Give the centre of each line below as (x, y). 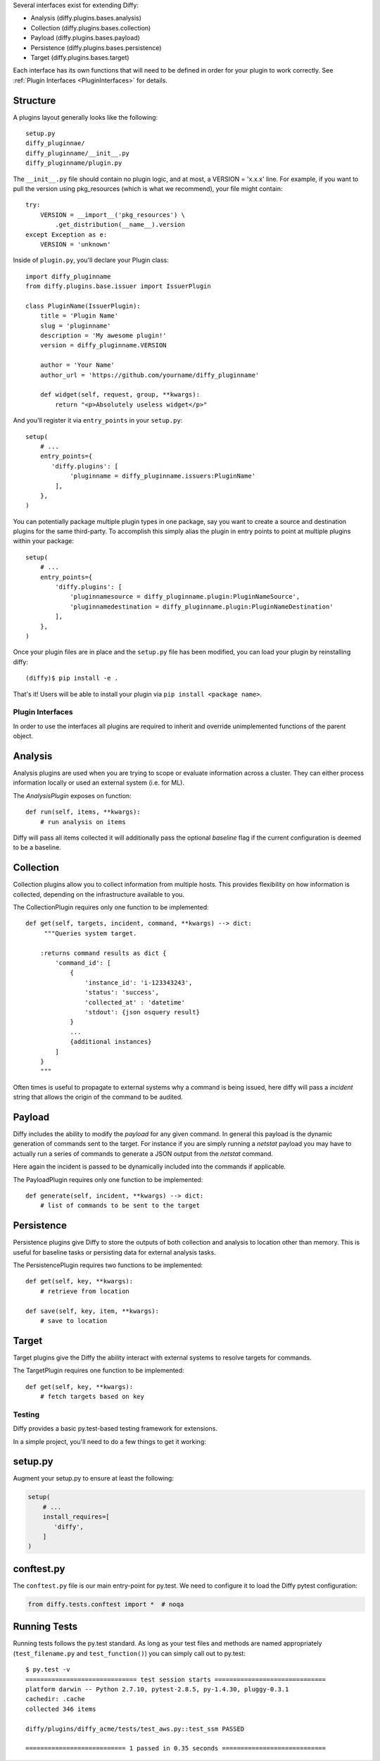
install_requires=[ (76, 1517)
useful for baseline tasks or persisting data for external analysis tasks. (114, 1252)
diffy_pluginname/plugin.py (74, 163)
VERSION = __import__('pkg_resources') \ (113, 214)
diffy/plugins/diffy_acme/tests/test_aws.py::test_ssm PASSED (135, 1729)
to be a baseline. (37, 847)
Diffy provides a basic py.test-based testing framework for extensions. (115, 1429)
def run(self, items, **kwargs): (83, 812)
